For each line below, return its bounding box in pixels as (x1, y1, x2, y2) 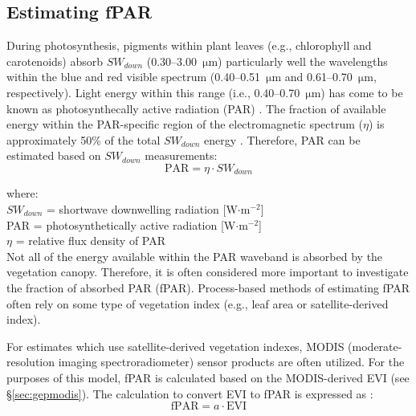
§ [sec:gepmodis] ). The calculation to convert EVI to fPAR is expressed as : (6, 385, 373, 402)
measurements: (145, 147, 218, 164)
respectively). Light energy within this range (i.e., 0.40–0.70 (6, 84, 300, 100)
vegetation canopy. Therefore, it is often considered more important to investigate (6, 263, 409, 280)
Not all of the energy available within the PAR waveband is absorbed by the (6, 247, 383, 264)
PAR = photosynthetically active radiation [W (6, 216, 236, 233)
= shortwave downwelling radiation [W (47, 201, 238, 217)
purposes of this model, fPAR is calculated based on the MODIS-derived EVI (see (6, 369, 410, 385)
